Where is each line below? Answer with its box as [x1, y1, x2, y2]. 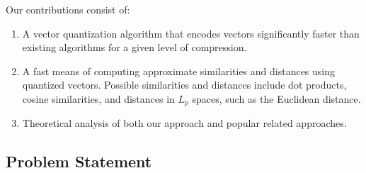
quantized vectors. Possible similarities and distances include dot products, [22, 77, 347, 92]
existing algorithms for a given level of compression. [22, 40, 247, 55]
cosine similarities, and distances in [22, 91, 175, 106]
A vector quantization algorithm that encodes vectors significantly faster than [22, 26, 360, 40]
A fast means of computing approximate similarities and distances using [22, 63, 336, 78]
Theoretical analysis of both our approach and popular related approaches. [22, 116, 347, 130]
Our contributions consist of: [6, 2, 130, 16]
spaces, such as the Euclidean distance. [192, 91, 361, 106]
